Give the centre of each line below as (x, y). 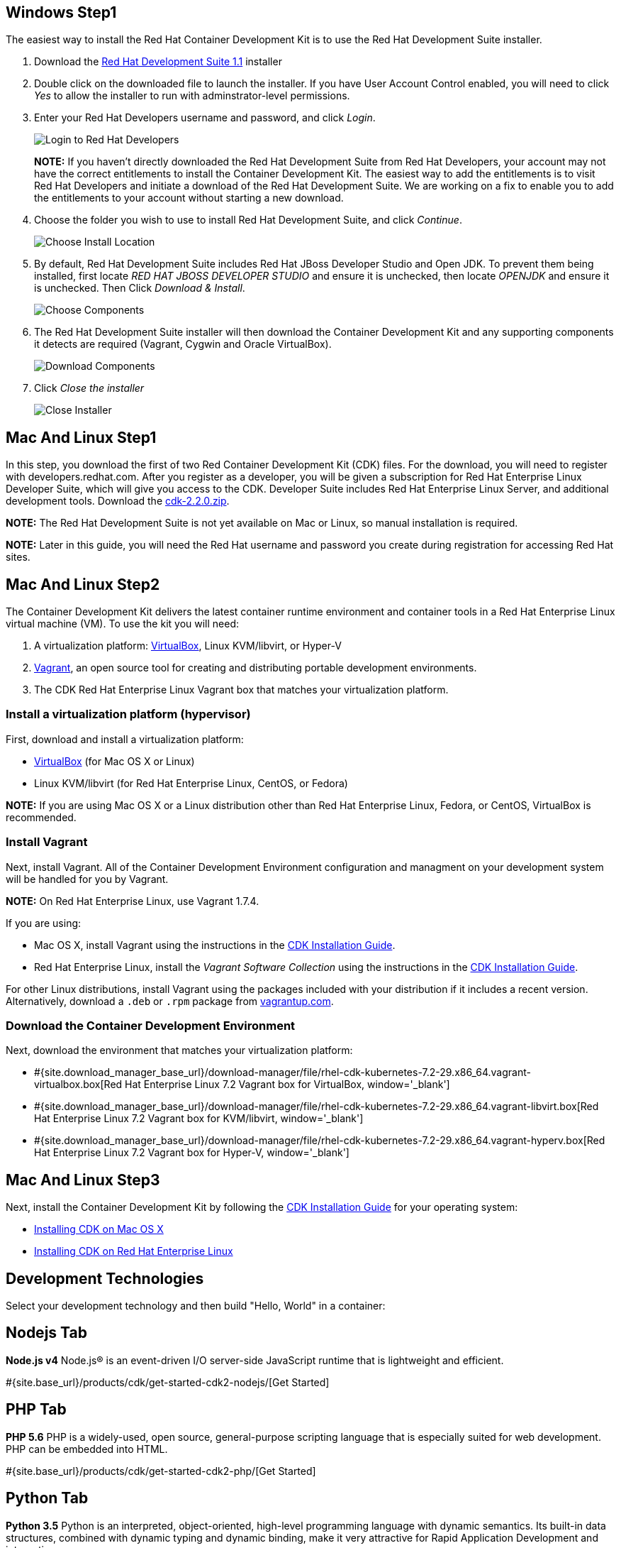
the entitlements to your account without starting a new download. (189, 198)
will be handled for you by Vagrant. (87, 879)
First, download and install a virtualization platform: (125, 739)
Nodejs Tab (46, 1333)
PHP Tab (36, 1410)
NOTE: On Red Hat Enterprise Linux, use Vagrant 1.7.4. (133, 901)
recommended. (41, 817)
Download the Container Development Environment (151, 1025)
